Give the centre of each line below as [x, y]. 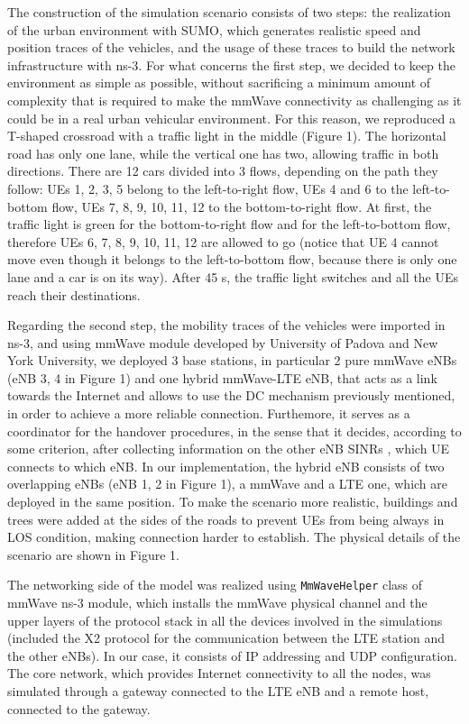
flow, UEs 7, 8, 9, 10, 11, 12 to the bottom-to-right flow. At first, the [242, 206]
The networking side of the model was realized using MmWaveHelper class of [215, 585]
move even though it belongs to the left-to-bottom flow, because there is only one [232, 259]
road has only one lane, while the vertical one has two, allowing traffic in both [223, 153]
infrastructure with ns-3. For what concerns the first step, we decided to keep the [232, 64]
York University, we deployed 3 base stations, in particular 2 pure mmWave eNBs [232, 360]
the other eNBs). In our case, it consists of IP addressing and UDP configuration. [232, 655]
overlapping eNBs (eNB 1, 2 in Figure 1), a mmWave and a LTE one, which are [228, 484]
